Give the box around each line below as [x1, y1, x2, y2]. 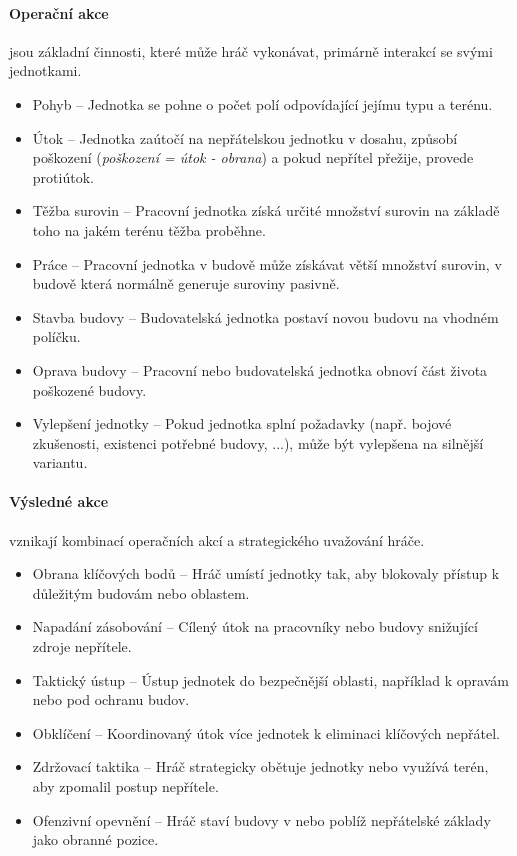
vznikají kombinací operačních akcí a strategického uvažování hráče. [9, 529, 425, 550]
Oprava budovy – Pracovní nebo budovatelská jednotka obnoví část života [32, 359, 488, 380]
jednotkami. [9, 60, 82, 81]
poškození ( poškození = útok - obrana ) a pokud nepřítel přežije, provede [32, 147, 474, 168]
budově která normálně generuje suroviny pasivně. [32, 273, 340, 294]
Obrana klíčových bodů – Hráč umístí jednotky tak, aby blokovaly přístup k [32, 563, 500, 584]
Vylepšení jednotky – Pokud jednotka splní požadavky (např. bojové [32, 413, 452, 434]
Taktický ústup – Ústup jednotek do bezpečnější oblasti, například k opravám [32, 669, 509, 690]
